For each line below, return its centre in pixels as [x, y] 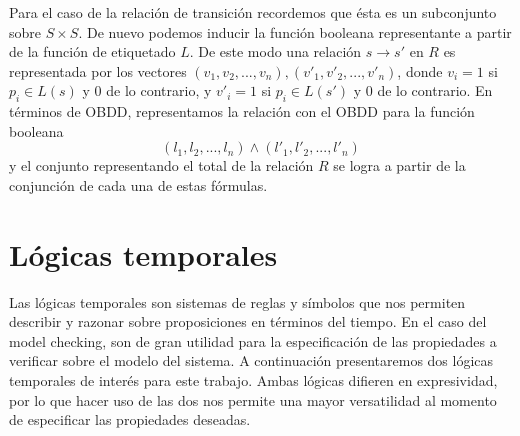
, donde [420, 70]
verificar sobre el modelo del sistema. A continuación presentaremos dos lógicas [251, 360]
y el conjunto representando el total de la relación [161, 165]
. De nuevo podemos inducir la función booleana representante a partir [295, 31]
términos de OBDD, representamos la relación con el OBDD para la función [242, 111]
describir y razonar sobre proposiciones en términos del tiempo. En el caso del [248, 321]
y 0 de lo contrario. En [423, 90]
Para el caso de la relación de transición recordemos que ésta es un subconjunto [253, 12]
